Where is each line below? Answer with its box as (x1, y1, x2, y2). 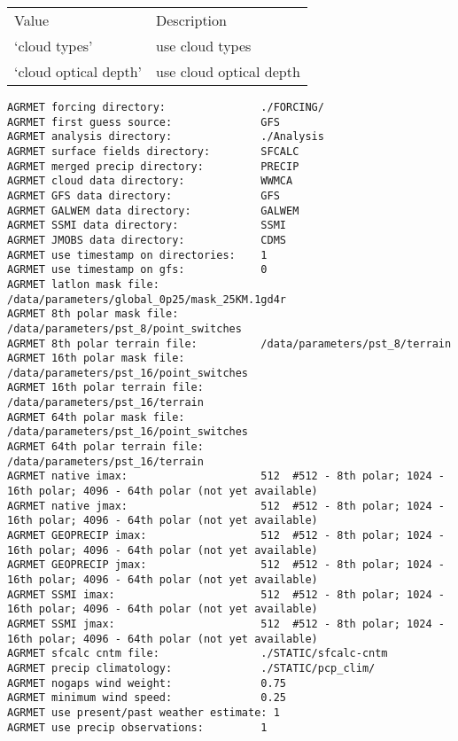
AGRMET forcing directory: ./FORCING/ (7, 101, 324, 113)
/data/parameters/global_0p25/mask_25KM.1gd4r (7, 292, 286, 306)
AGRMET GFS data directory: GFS (7, 189, 280, 202)
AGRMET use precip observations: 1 (7, 721, 268, 734)
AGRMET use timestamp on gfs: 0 (7, 263, 268, 277)
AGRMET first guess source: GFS (7, 115, 280, 129)
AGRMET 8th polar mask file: (7, 308, 179, 321)
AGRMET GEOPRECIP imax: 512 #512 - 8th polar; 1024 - (7, 529, 445, 542)
